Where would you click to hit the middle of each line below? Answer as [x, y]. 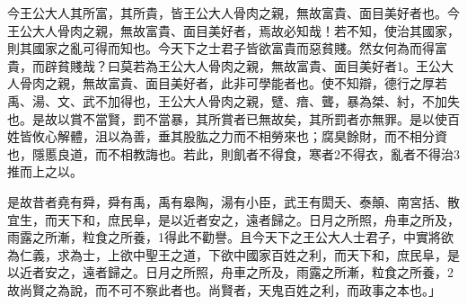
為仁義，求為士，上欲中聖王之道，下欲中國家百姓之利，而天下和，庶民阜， [227, 254]
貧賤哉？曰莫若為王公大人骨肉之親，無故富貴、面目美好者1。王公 [249, 65]
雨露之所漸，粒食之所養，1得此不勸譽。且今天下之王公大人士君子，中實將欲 [230, 237]
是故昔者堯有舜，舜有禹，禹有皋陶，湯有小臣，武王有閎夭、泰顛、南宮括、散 [233, 201]
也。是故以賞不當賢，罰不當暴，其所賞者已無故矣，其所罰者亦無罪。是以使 [227, 118]
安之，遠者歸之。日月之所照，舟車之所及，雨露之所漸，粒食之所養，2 [249, 272]
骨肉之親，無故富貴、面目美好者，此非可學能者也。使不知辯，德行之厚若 [233, 83]
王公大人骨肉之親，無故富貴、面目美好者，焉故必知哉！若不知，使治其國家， [233, 30]
